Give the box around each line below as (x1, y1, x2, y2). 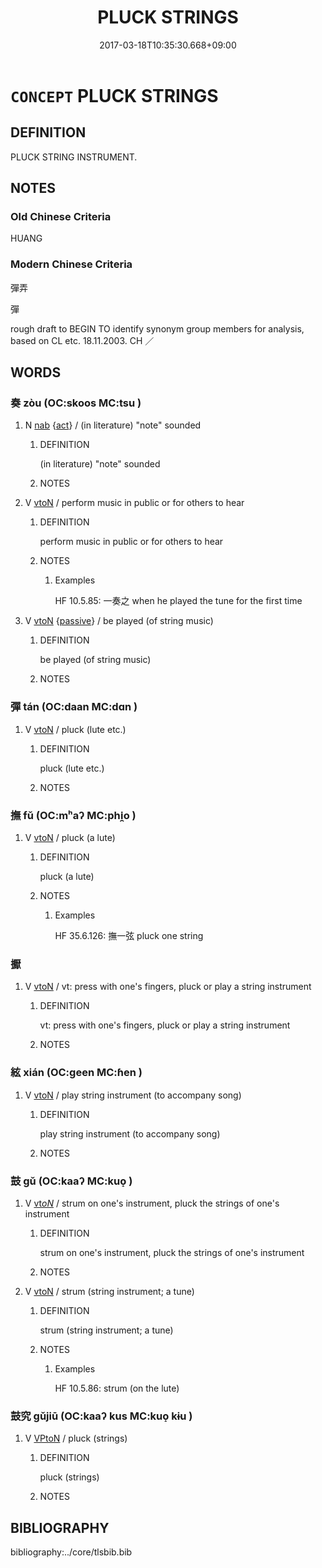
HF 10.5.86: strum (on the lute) (54, 1382, 180, 1394)
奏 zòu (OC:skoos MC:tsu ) (10, 396, 142, 410)
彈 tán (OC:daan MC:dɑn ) (10, 700, 138, 714)
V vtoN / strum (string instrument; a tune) (24, 1285, 195, 1297)
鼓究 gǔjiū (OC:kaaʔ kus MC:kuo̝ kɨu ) (10, 1409, 193, 1423)
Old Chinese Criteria (10, 210, 112, 224)
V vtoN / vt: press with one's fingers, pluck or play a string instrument (24, 981, 312, 993)
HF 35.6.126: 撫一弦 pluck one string (54, 930, 204, 942)
